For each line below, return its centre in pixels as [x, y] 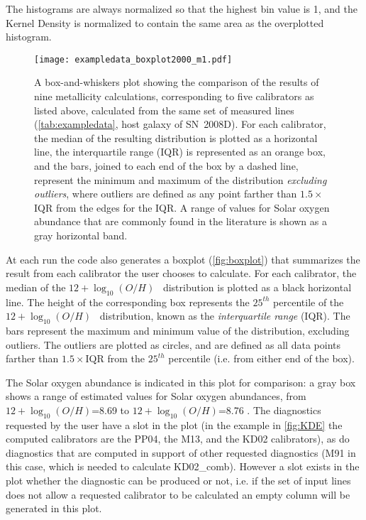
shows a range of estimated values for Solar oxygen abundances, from [156, 396]
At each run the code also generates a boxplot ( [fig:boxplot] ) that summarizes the [183, 259]
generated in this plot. [54, 508]
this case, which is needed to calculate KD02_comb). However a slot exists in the [183, 466]
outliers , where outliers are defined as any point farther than [166, 194]
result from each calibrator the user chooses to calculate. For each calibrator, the [181, 273]
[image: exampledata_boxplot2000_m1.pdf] [133, 59]
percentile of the [309, 302]
